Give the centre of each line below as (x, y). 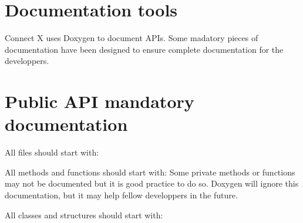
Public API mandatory (100, 101)
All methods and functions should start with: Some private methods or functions (150, 172)
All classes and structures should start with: (84, 214)
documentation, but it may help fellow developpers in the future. (121, 195)
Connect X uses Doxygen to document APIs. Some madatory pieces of (132, 38)
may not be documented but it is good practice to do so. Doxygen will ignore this (152, 183)
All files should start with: (52, 152)
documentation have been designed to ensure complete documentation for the (144, 49)
